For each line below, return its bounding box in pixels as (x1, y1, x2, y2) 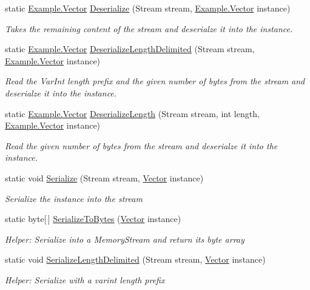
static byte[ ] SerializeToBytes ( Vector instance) (5, 212, 181, 225)
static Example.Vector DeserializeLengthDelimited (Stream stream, (5, 42, 255, 55)
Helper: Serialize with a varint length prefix (5, 273, 165, 286)
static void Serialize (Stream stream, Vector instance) (5, 171, 204, 184)
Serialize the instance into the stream (5, 192, 143, 204)
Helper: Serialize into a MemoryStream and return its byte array (5, 232, 244, 245)
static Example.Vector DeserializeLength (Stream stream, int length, (5, 107, 260, 120)
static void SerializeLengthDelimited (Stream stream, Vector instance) (5, 253, 266, 266)
